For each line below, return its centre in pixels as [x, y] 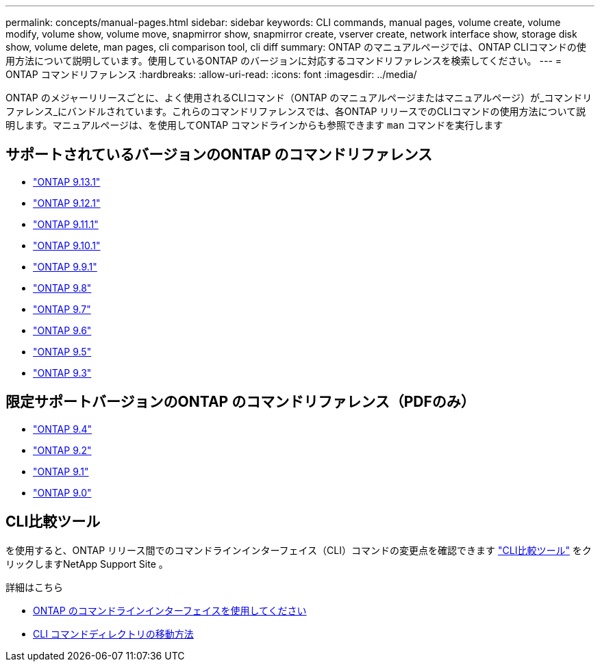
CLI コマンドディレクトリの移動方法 [113, 633]
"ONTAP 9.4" [63, 429]
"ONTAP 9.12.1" [67, 203]
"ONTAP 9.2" [62, 450]
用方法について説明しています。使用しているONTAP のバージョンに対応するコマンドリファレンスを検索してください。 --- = [284, 61]
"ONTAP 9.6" [62, 330]
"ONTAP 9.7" [62, 309]
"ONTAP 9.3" [62, 373]
